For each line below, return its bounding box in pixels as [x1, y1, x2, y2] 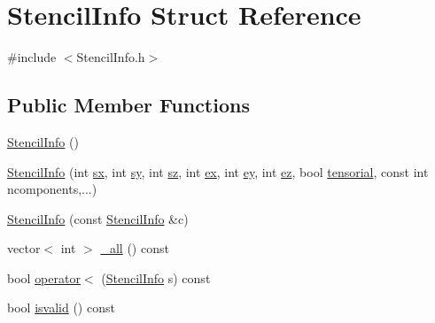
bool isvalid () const [7, 298, 115, 317]
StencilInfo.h [76, 48, 145, 66]
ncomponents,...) [7, 180, 97, 198]
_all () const [100, 239, 169, 258]
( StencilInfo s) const [101, 268, 211, 287]
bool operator [7, 268, 81, 287]
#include [7, 48, 57, 66]
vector [7, 239, 41, 258]
